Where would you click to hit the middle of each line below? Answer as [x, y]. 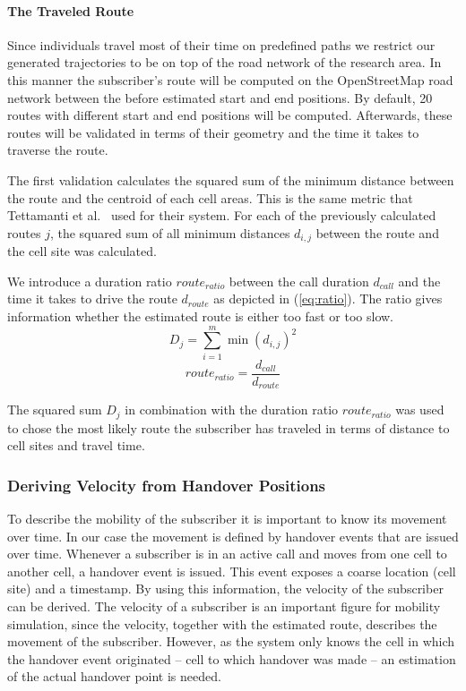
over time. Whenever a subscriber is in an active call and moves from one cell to [227, 554]
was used [420, 409]
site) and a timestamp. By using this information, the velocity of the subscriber [225, 589]
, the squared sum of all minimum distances [170, 232]
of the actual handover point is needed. [114, 676]
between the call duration [299, 281]
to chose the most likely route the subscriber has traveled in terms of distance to [229, 427]
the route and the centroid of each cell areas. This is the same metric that [210, 197]
